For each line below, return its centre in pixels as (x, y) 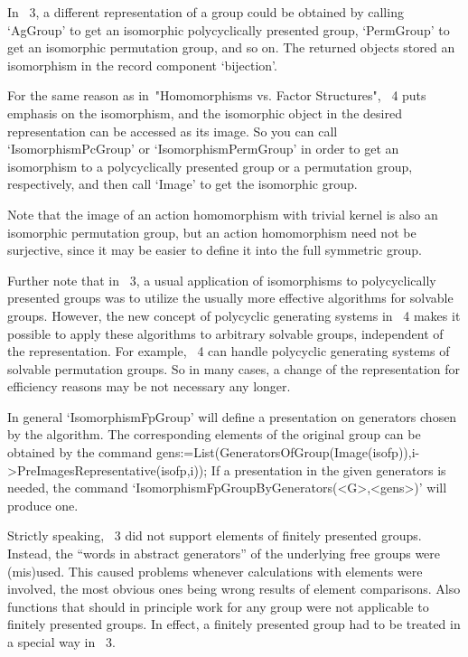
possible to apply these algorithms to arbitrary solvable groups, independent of (225, 333)
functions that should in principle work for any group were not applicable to (218, 606)
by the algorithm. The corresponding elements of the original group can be (214, 434)
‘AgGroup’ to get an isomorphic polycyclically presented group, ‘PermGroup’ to (229, 29)
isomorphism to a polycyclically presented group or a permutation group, (210, 166)
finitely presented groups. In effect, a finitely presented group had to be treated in (234, 624)
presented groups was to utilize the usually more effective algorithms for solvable (230, 298)
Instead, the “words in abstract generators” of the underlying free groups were (224, 554)
